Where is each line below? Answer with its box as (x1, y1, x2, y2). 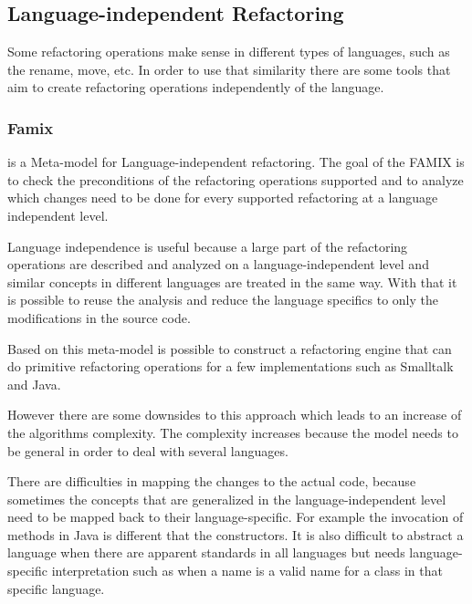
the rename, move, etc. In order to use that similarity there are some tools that (7, 59, 451, 78)
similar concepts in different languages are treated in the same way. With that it (7, 272, 457, 291)
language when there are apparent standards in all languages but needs (7, 543, 405, 562)
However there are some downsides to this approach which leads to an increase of (7, 405, 462, 424)
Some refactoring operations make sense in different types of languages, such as (7, 42, 450, 61)
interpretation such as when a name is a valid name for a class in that (51, 561, 443, 580)
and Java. (7, 374, 61, 393)
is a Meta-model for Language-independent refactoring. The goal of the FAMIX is (7, 152, 465, 172)
